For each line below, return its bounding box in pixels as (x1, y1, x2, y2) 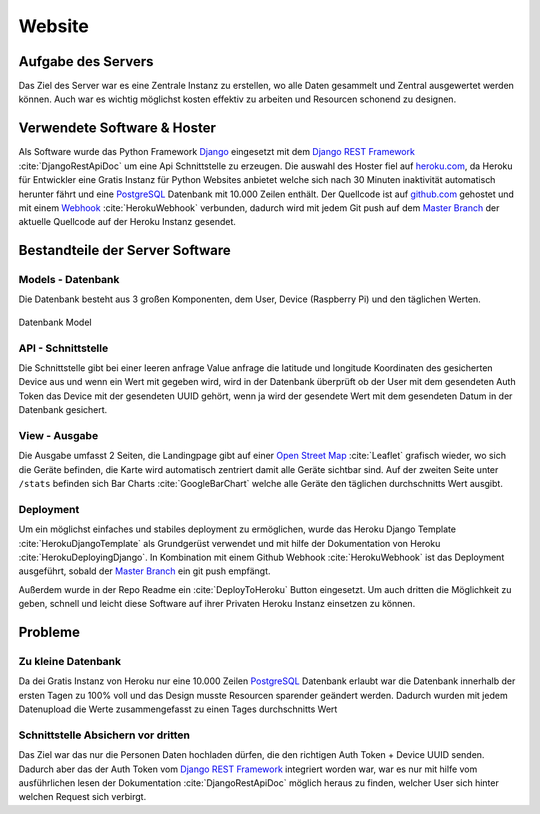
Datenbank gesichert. (18, 404, 108, 416)
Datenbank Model (18, 316, 92, 328)
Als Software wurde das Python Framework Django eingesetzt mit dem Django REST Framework (18, 146, 415, 158)
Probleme (18, 624, 80, 640)
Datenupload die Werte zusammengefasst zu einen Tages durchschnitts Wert (18, 703, 338, 715)
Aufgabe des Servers (18, 53, 154, 70)
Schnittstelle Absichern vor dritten (18, 728, 190, 742)
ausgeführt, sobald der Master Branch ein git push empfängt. (18, 565, 271, 577)
